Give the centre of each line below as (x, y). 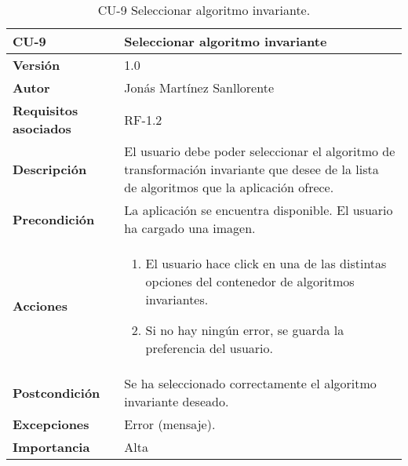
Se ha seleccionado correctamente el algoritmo (250, 383)
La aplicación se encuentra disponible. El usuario (259, 210)
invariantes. (177, 299)
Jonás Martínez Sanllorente (199, 87)
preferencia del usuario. (209, 348)
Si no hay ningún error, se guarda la (245, 330)
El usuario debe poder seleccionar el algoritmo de (260, 151)
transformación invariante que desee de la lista (251, 169)
